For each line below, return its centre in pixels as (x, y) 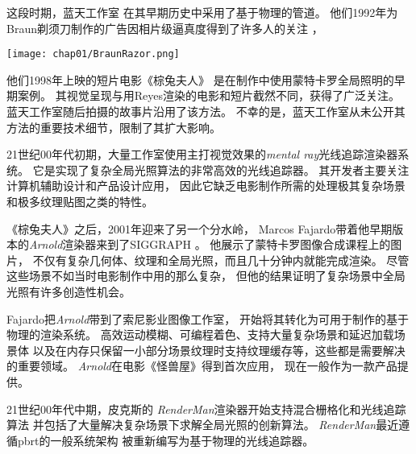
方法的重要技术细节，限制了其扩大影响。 (114, 127)
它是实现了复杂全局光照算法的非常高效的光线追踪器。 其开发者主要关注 (221, 169)
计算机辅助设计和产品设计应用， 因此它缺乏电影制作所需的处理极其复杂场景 (206, 186)
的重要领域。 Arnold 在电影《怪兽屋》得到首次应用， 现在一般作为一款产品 (202, 366)
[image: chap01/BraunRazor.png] (93, 54)
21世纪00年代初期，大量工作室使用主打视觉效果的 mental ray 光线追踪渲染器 (202, 154)
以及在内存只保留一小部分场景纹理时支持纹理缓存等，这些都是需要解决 (219, 350)
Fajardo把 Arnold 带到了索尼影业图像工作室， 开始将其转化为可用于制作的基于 (208, 318)
